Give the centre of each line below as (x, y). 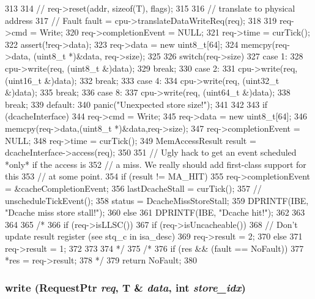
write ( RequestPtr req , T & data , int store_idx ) (125, 287)
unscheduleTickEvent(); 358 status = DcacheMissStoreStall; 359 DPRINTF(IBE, (157, 200)
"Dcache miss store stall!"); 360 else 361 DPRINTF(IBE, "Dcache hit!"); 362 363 (155, 212)
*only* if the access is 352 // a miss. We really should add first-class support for (156, 164)
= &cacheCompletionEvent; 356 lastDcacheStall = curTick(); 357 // (133, 188)
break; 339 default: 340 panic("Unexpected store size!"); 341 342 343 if (136, 104)
